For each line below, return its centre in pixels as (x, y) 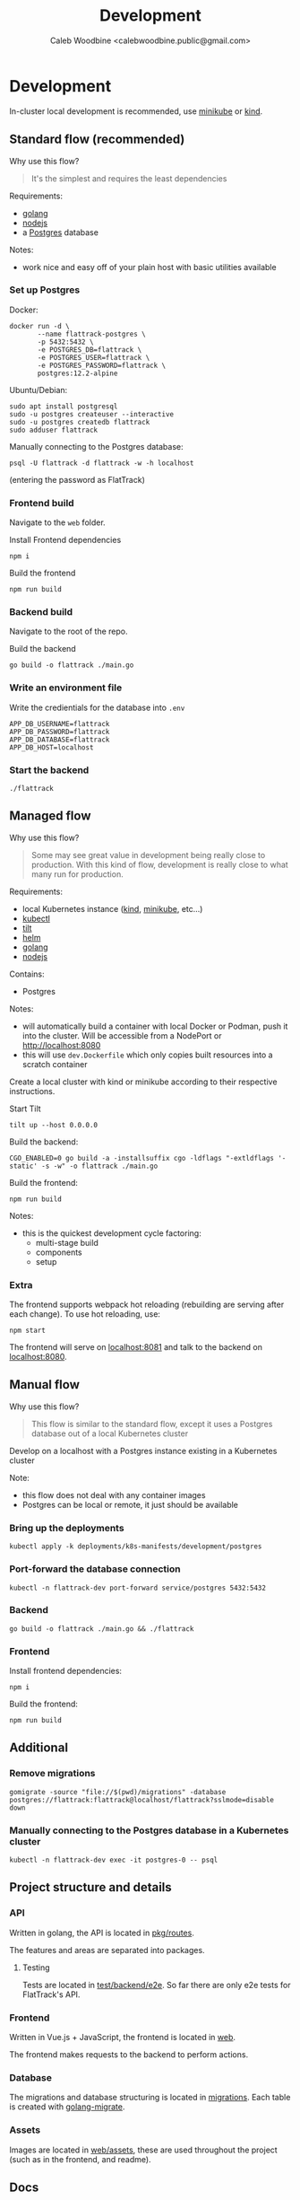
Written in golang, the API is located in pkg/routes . (102, 1933)
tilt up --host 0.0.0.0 (54, 1125)
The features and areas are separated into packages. (107, 1950)
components (59, 1252)
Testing (36, 1968)
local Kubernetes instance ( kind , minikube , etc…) (112, 908)
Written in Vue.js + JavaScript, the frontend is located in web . (122, 2038)
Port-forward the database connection (95, 1569)
